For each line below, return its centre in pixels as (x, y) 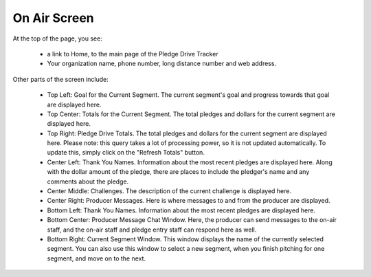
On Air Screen (53, 18)
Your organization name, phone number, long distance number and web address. (162, 64)
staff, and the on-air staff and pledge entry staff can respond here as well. (152, 230)
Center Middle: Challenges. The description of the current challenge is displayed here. (169, 191)
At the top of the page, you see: (57, 38)
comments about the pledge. (88, 181)
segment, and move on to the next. (97, 258)
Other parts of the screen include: (61, 79)
